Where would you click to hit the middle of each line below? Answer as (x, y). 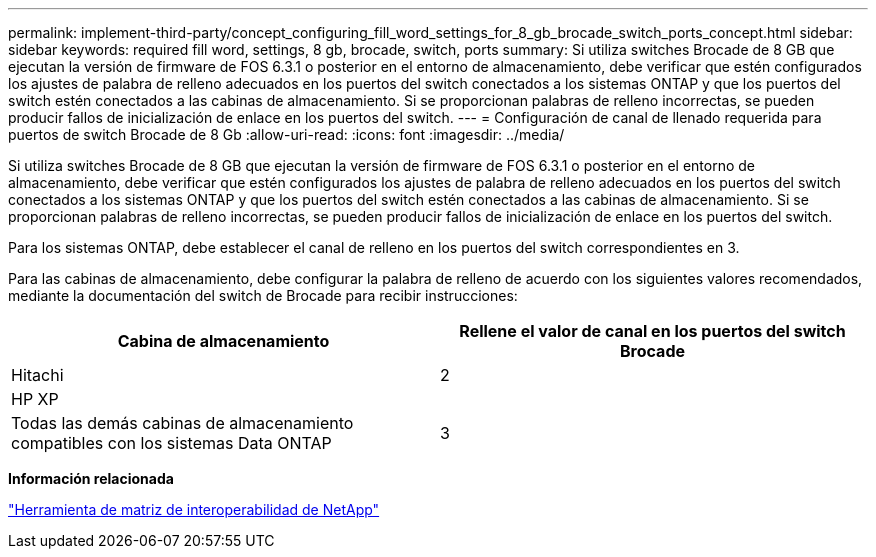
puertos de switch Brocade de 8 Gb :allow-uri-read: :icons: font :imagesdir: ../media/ (286, 134)
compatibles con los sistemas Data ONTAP (171, 443)
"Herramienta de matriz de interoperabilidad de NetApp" (194, 509)
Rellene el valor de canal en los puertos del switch (652, 331)
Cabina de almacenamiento (223, 341)
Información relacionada (91, 478)
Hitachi (37, 375)
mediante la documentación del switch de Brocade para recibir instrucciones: (263, 295)
